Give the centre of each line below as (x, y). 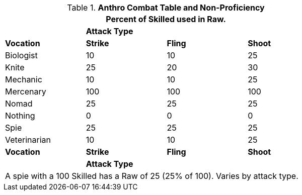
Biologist (21, 55)
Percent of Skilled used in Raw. (166, 19)
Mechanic (24, 79)
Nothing (20, 116)
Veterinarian (28, 140)
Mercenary (26, 91)
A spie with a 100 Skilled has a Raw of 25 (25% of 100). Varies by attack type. (152, 176)
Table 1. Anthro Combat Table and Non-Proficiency (166, 8)
